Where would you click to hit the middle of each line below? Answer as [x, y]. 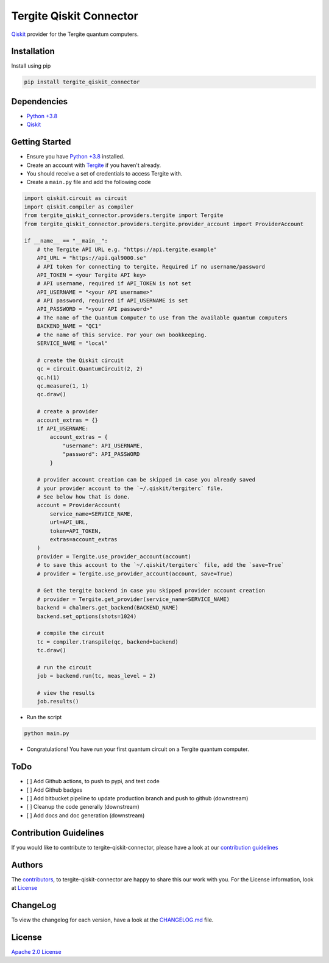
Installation [33, 52]
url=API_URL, [69, 522]
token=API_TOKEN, [76, 531]
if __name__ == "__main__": [66, 241]
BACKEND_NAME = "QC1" [69, 326]
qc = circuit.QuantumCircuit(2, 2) [90, 369]
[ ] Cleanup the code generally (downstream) [83, 807]
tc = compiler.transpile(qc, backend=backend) [108, 642]
